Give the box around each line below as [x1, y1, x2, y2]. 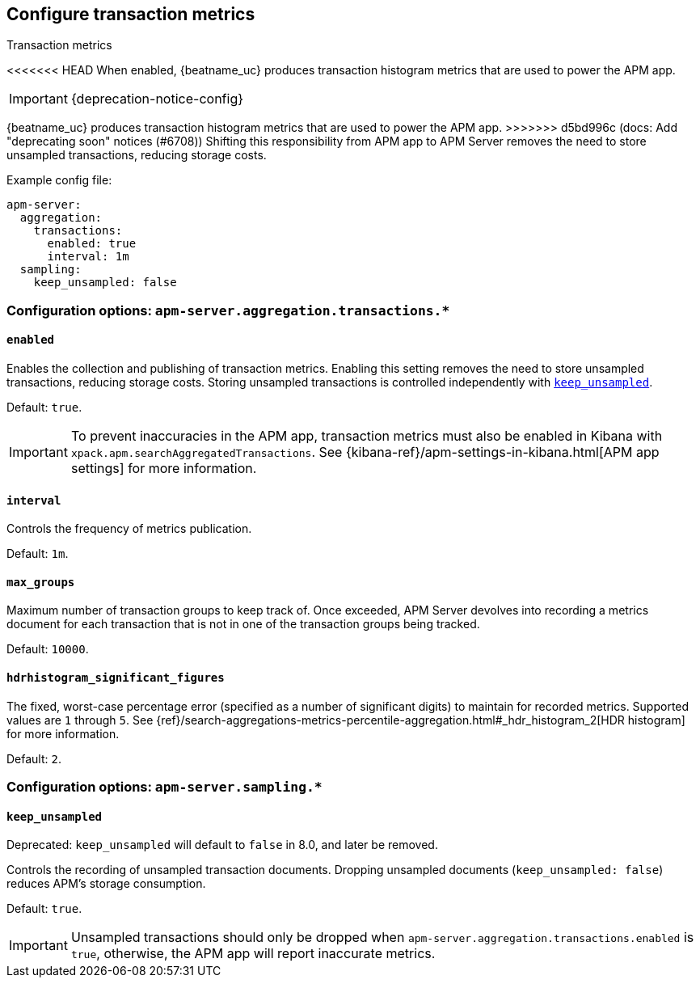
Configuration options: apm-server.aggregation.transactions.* [6, 302, 450, 319]
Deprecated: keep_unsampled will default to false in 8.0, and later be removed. [6, 838, 438, 852]
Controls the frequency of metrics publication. [6, 522, 252, 536]
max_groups [6, 575, 75, 589]
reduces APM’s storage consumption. [6, 876, 206, 891]
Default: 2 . [6, 751, 61, 766]
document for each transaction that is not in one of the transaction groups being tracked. [6, 617, 480, 631]
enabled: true [47, 237, 137, 251]
